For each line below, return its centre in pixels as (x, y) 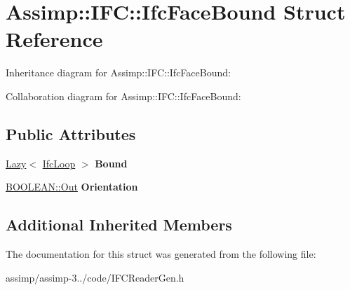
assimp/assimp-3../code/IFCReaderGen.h (95, 277)
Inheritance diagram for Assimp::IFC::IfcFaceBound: (118, 72)
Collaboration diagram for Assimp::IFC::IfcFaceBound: (123, 96)
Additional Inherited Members (119, 225)
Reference (54, 39)
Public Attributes (71, 133)
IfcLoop (59, 163)
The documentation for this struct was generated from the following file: (161, 254)
